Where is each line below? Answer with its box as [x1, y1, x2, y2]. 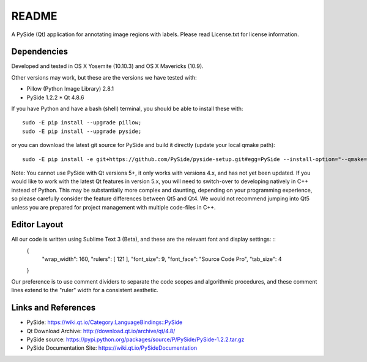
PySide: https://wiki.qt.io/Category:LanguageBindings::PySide [26, 319, 183, 326]
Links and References [11, 303, 96, 313]
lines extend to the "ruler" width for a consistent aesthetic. [11, 287, 159, 294]
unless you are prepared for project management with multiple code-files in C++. [11, 203, 216, 211]
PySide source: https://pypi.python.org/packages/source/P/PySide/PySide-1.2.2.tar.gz [26, 336, 245, 343]
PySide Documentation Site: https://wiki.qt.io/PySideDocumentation [26, 344, 198, 352]
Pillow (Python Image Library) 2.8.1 [26, 85, 114, 92]
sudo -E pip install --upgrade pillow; [22, 119, 142, 126]
